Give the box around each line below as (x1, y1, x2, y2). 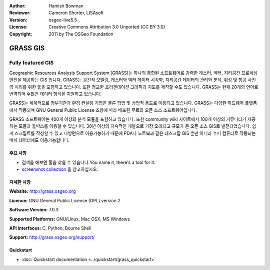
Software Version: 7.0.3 (9, 207, 59, 213)
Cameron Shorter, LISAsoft (48, 10, 104, 16)
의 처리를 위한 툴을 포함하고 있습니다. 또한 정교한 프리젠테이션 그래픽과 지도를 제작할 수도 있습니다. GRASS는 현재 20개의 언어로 (9, 84, 258, 90)
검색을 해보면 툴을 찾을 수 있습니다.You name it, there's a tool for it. (21, 159, 155, 165)
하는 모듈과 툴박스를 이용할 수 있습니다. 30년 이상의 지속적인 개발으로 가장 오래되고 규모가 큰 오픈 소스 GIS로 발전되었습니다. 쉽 (9, 123, 256, 129)
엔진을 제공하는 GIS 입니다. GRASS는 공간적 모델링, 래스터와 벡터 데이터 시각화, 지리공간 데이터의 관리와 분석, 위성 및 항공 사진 (9, 77, 256, 83)
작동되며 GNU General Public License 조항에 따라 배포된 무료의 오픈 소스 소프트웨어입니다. (18, 107, 197, 113)
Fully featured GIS (9, 59, 54, 66)
